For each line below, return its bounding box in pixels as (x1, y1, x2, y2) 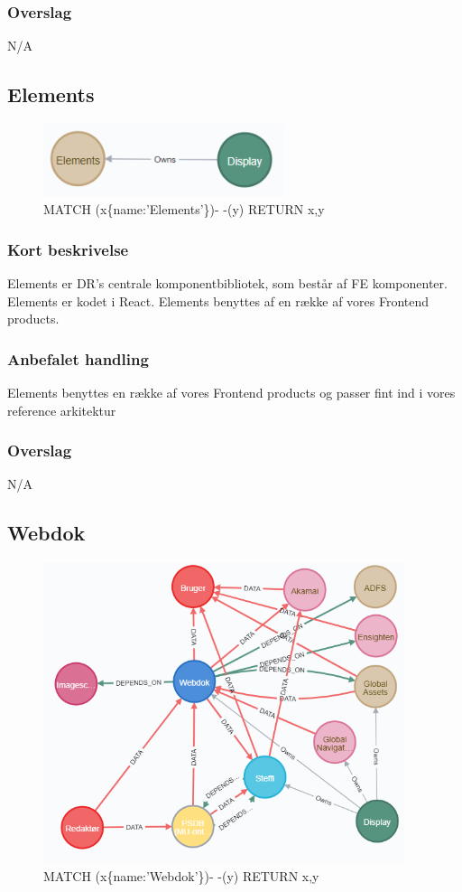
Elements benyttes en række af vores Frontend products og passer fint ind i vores (7, 383, 456, 402)
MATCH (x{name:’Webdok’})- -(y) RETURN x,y (43, 867, 319, 886)
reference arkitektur (7, 400, 116, 419)
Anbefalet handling (7, 347, 149, 370)
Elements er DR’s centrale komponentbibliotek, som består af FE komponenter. (7, 274, 448, 293)
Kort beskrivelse (7, 238, 129, 260)
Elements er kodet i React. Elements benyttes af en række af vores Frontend (7, 291, 430, 310)
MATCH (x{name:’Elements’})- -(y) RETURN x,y (43, 200, 325, 219)
